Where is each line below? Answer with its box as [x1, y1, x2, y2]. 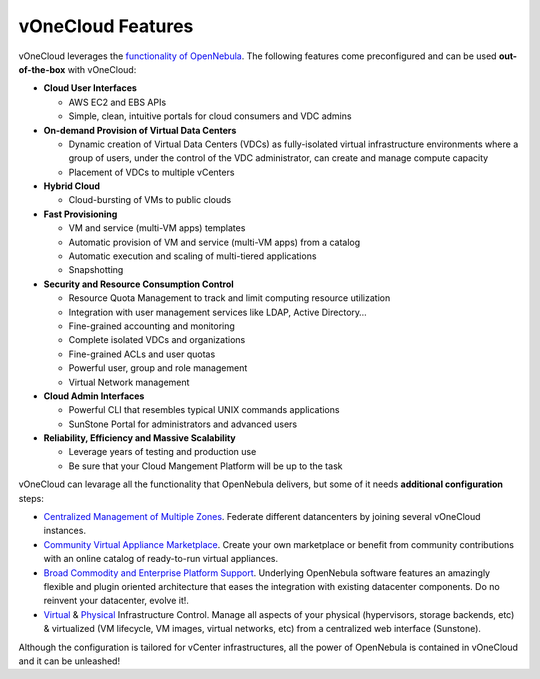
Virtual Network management [68, 376, 190, 388]
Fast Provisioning [43, 208, 118, 220]
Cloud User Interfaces [43, 82, 137, 94]
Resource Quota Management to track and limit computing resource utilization [68, 292, 391, 304]
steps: [18, 492, 44, 504]
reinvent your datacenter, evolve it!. [43, 595, 190, 607]
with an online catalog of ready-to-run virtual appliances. [43, 553, 279, 565]
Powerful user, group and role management [68, 362, 248, 374]
